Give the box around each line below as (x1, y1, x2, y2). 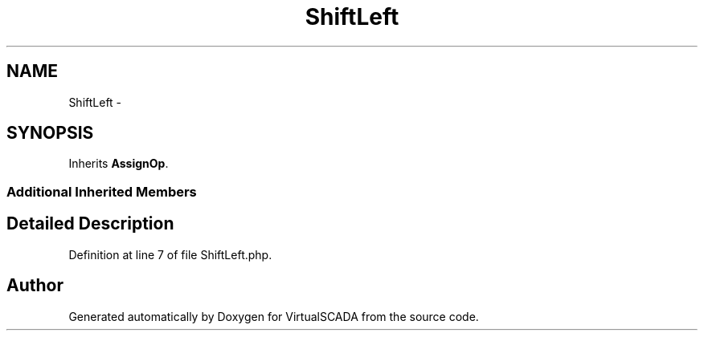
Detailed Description (6, 213, 174, 234)
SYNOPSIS (6, 123, 94, 144)
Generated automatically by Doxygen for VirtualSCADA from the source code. (68, 309, 479, 323)
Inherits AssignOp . (68, 156, 169, 171)
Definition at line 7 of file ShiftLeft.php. (68, 247, 272, 262)
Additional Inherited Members (6, 183, 197, 200)
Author (6, 275, 63, 296)
